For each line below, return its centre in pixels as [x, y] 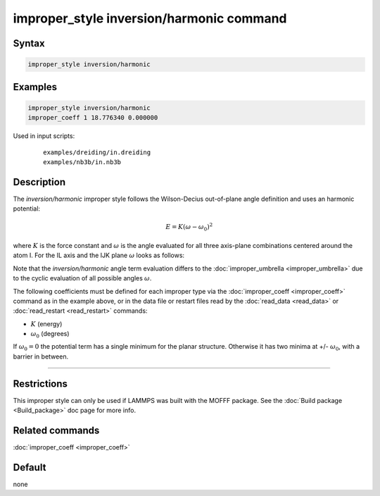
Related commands [56, 430]
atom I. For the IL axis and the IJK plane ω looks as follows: [99, 255]
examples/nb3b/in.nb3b [82, 162]
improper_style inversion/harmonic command [150, 18]
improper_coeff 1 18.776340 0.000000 [93, 118]
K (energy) [46, 323]
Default [30, 467]
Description [39, 182]
